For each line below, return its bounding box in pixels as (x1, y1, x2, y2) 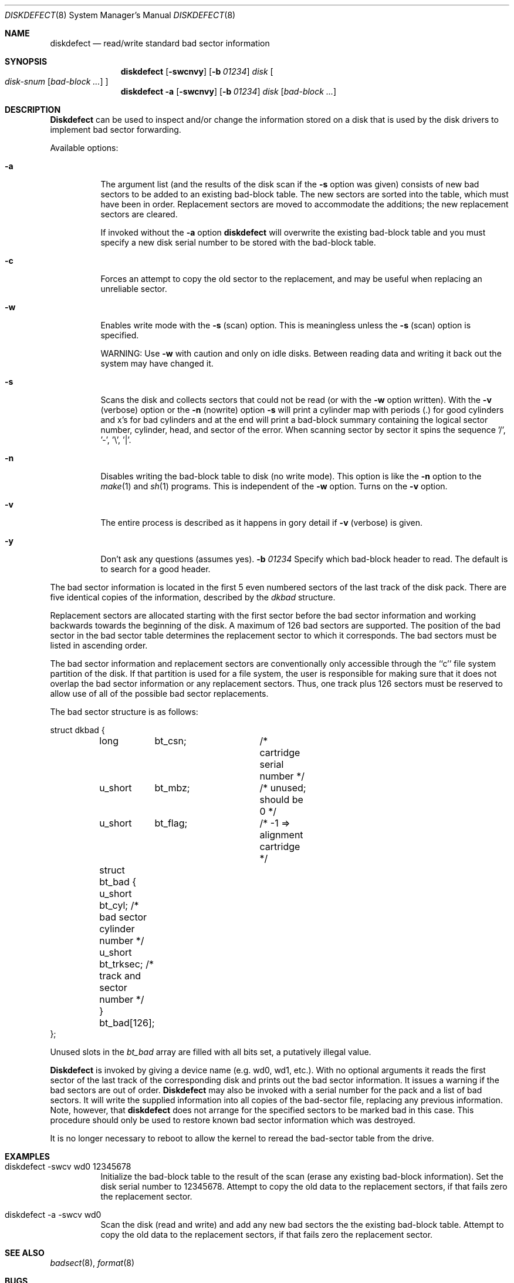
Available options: (50, 143, 119, 153)
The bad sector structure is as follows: (50, 707, 198, 717)
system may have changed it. (100, 358, 214, 368)
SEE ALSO (5, 1248, 45, 1258)
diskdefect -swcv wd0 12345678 (5, 1161, 131, 1171)
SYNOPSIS (5, 56, 48, 66)
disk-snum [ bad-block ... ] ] (5, 76, 109, 86)
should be (259, 794, 303, 805)
